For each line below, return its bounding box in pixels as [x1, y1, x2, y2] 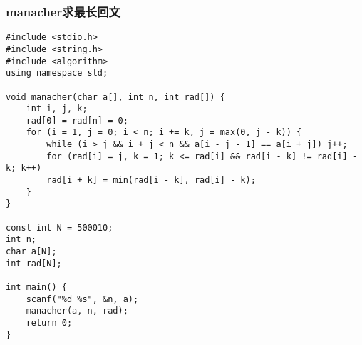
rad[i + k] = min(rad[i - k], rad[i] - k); [46, 175, 256, 186]
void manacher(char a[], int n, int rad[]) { [6, 91, 225, 102]
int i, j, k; [26, 104, 88, 114]
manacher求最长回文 [6, 2, 120, 20]
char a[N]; [6, 246, 57, 257]
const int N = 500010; [6, 222, 113, 233]
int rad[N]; [6, 258, 62, 269]
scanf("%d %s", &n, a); [26, 294, 139, 304]
